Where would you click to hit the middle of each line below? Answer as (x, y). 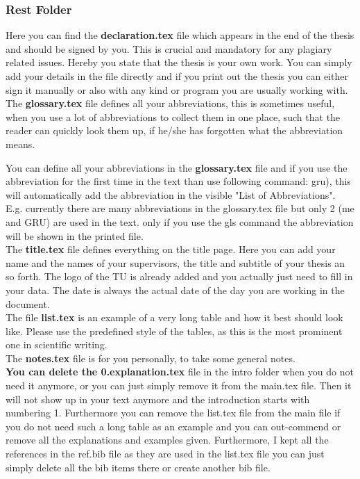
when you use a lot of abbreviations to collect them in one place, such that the (173, 116)
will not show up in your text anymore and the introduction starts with (158, 399)
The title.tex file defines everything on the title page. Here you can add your (171, 249)
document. (28, 303)
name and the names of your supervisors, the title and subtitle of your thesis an (175, 262)
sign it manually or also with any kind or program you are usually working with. (177, 89)
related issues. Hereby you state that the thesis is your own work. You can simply (179, 62)
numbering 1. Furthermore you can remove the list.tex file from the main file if (173, 413)
